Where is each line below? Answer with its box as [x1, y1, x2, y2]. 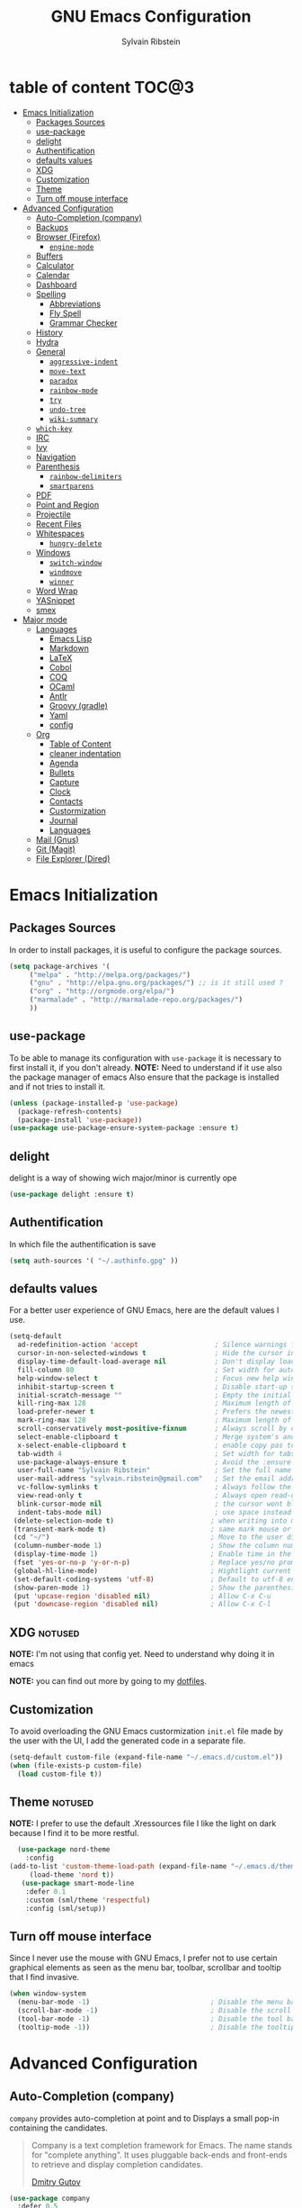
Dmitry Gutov [31, 2176, 81, 2187]
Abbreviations [49, 298, 102, 309]
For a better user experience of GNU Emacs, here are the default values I [9, 1305, 280, 1316]
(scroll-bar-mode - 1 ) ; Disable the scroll [17, 2005, 292, 2014]
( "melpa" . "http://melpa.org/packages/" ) [29, 970, 191, 979]
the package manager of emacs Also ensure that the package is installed [9, 1072, 280, 1082]
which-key [35, 424, 74, 433]
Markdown [49, 642, 90, 654]
